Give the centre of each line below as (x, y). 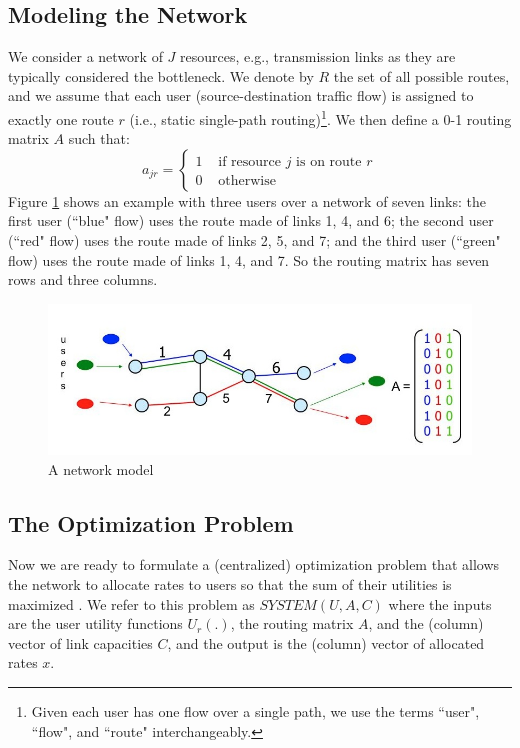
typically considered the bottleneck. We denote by (161, 75)
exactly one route (61, 118)
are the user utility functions (95, 623)
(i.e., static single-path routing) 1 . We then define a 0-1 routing (320, 117)
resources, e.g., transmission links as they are (318, 56)
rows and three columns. (83, 279)
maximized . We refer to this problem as (131, 603)
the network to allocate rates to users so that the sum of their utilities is (230, 584)
